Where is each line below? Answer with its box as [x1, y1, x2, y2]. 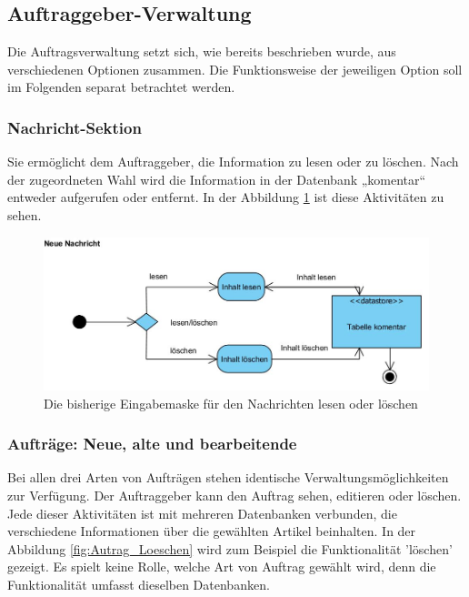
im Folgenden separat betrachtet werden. [7, 77, 235, 96]
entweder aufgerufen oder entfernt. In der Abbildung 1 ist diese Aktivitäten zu [7, 187, 444, 207]
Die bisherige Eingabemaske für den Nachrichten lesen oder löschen [44, 393, 418, 412]
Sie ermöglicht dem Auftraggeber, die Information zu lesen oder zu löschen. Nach [7, 152, 459, 171]
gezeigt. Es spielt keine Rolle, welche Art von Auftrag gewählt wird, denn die [7, 557, 436, 576]
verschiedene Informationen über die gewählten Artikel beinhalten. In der [7, 521, 416, 541]
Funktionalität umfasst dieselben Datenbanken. [7, 574, 270, 593]
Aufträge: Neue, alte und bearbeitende [7, 432, 297, 455]
